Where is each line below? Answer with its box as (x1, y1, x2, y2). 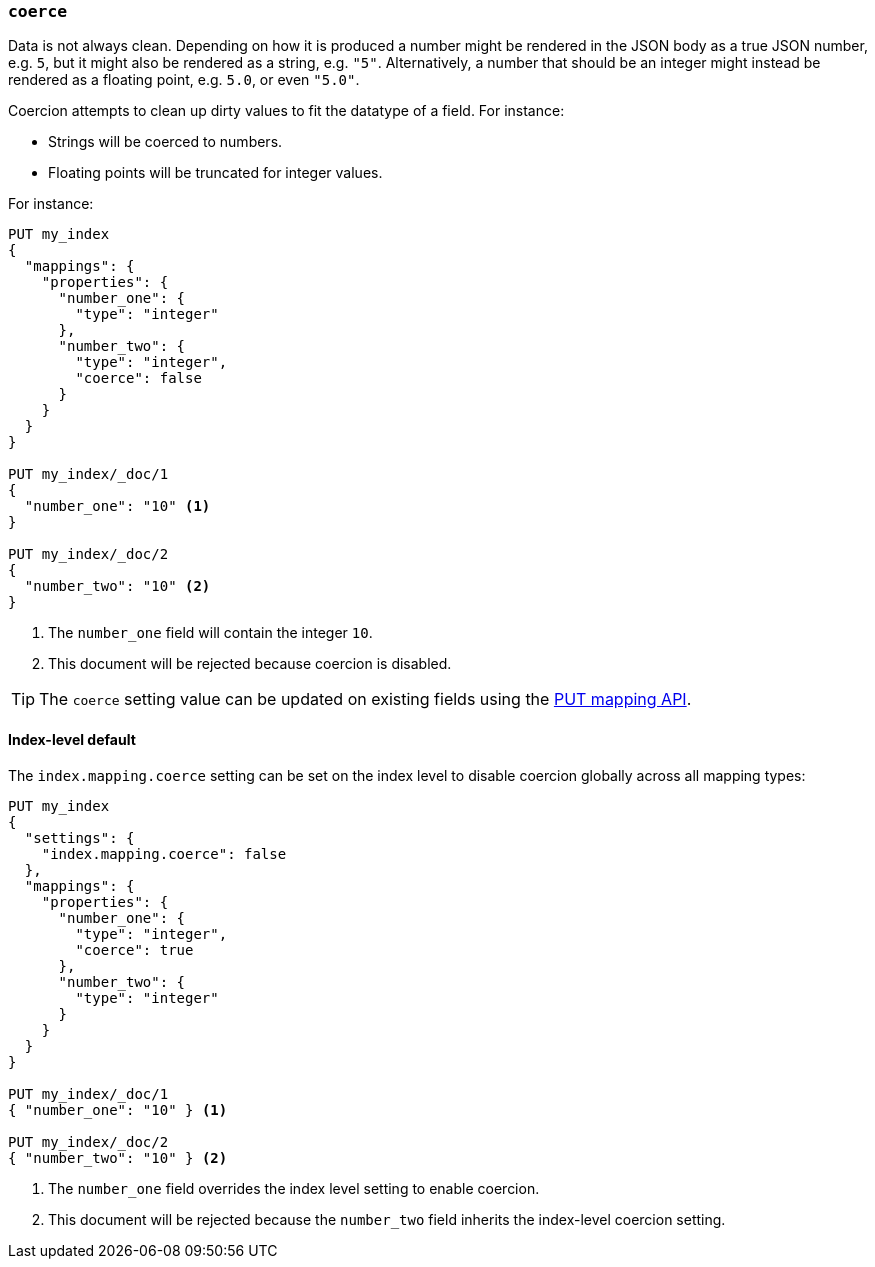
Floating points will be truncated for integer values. (48, 164, 383, 182)
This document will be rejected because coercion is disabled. (48, 655, 452, 673)
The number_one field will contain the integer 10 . (48, 624, 373, 642)
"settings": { (24, 829, 135, 846)
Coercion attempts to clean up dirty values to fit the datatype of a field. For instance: (8, 102, 565, 120)
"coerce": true (75, 941, 194, 958)
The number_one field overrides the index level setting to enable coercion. (48, 1179, 540, 1197)
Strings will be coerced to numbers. (48, 133, 283, 151)
